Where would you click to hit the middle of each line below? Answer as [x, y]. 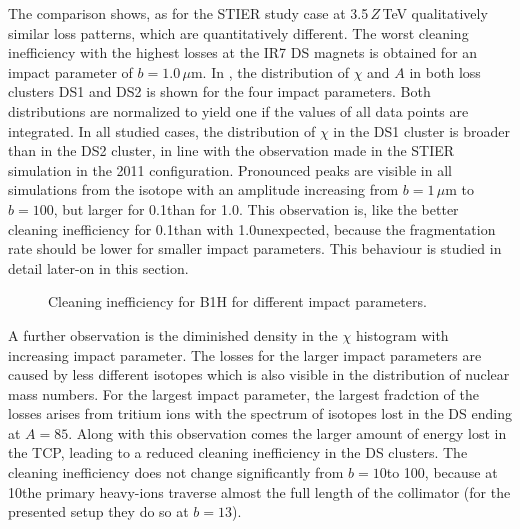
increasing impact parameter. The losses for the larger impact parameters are [245, 354]
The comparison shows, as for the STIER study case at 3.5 [188, 13]
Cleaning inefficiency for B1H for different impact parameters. [237, 301]
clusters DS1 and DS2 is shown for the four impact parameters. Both [219, 91]
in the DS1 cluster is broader [421, 130]
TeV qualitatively [435, 13]
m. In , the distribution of [269, 71]
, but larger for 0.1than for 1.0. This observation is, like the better [256, 208]
